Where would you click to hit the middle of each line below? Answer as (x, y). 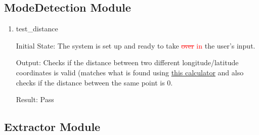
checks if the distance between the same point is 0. (94, 82)
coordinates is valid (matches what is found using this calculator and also (130, 72)
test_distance (37, 29)
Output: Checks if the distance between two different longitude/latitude (127, 62)
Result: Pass (35, 99)
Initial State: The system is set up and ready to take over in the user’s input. (136, 45)
